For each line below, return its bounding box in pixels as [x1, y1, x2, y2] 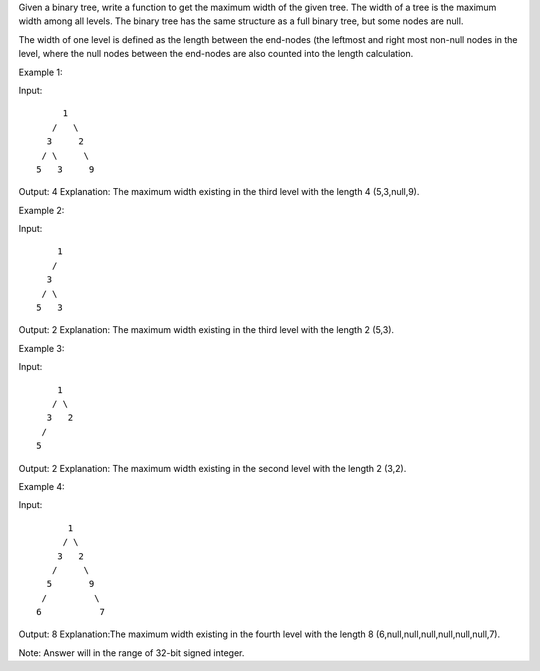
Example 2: [18, 204, 65, 216]
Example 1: [18, 66, 63, 78]
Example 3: [18, 342, 65, 354]
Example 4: [18, 480, 65, 492]
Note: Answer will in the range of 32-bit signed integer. [18, 646, 245, 659]
